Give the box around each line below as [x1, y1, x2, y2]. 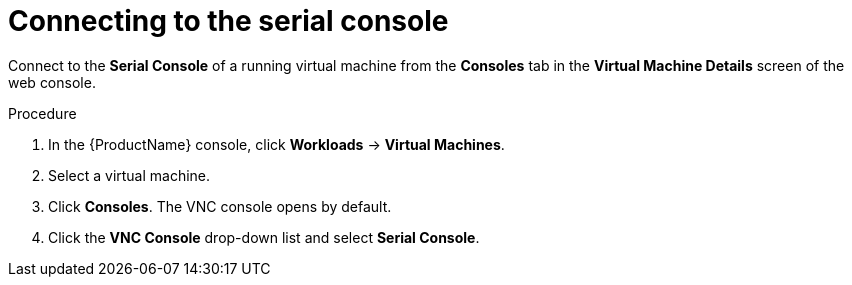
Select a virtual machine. [48, 166, 211, 184]
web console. [8, 73, 96, 91]
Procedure [8, 104, 77, 122]
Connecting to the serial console [8, 4, 449, 38]
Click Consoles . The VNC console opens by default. [48, 197, 392, 215]
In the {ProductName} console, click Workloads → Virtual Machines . [48, 135, 505, 153]
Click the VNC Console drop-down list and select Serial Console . [48, 228, 480, 246]
